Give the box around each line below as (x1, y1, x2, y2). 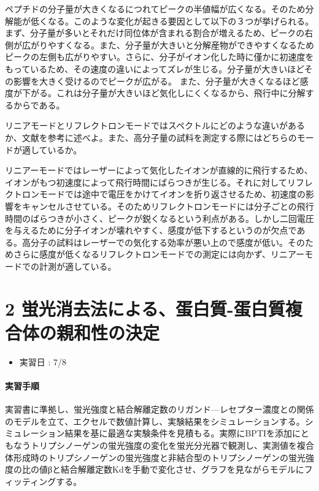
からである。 (13, 98, 65, 111)
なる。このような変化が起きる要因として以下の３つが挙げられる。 (47, 14, 314, 27)
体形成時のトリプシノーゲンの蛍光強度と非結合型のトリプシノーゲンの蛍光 (5, 451, 306, 463)
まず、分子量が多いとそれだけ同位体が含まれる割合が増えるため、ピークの (5, 26, 305, 39)
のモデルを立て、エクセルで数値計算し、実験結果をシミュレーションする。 (5, 414, 305, 427)
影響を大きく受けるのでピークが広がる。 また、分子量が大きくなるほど (13, 74, 300, 87)
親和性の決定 (56, 319, 160, 344)
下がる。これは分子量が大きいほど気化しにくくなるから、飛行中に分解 (21, 86, 306, 99)
